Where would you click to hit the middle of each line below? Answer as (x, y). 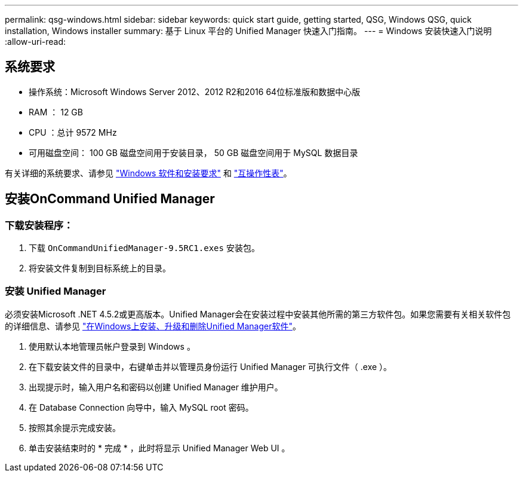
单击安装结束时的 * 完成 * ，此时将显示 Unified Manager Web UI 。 (159, 448)
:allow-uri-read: (36, 42)
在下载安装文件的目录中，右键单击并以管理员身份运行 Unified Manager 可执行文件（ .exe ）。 (210, 366)
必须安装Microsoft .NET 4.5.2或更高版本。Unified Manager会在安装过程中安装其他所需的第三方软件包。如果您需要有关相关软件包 (258, 314)
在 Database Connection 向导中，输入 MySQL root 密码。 (141, 407)
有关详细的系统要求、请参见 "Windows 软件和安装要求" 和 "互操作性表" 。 (148, 173)
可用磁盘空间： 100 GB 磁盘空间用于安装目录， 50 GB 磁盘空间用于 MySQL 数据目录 (193, 152)
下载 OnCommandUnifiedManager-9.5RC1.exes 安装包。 (144, 248)
